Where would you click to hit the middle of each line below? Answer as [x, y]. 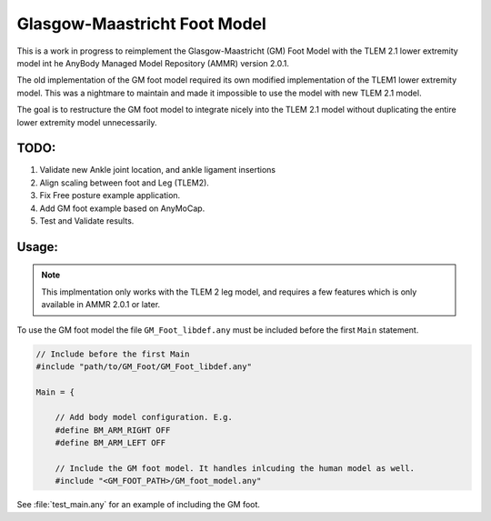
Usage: [38, 247]
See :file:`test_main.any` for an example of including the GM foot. [139, 505]
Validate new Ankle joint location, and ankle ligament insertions [158, 170]
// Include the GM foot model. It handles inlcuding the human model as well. [235, 469]
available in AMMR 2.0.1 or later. [101, 305]
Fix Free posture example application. [110, 195]
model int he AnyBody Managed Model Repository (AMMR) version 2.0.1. [153, 63]
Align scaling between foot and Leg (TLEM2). [124, 183]
